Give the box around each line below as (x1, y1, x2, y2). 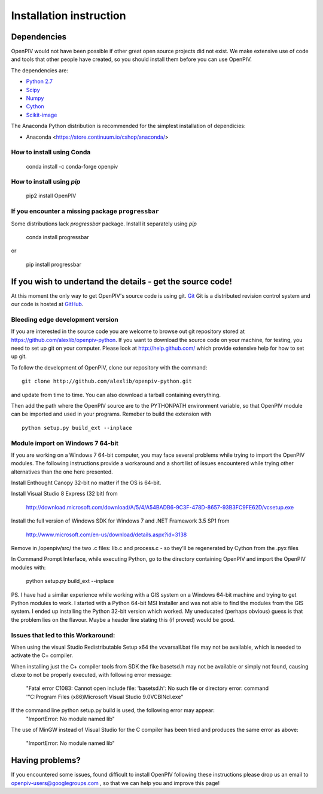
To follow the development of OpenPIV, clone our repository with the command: (11, 364, 208, 371)
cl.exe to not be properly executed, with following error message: (11, 671, 172, 679)
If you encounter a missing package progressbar (11, 207, 160, 215)
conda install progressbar (26, 234, 89, 241)
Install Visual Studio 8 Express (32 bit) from (11, 490, 118, 497)
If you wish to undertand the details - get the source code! (11, 276, 233, 286)
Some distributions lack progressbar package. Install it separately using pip (11, 220, 197, 227)
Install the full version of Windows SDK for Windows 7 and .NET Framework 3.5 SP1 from (11, 517, 230, 524)
